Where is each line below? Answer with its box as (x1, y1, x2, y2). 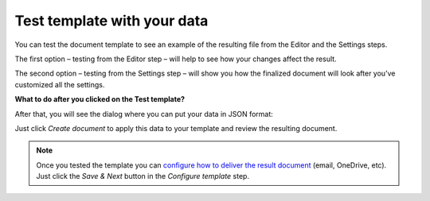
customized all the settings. (14, 79, 105, 89)
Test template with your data (14, 12, 209, 29)
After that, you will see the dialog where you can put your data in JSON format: (14, 109, 274, 118)
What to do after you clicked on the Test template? (14, 95, 186, 104)
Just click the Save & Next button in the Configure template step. (36, 172, 250, 181)
